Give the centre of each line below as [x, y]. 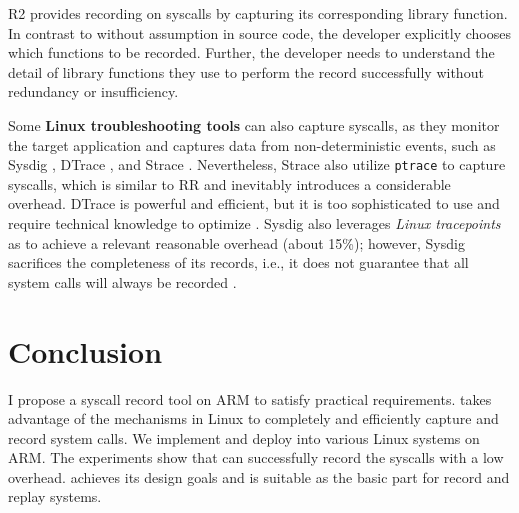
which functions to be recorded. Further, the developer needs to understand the [251, 52]
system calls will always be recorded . [122, 281]
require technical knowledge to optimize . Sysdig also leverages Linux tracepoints [254, 223]
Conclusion [85, 350]
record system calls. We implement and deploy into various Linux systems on [244, 437]
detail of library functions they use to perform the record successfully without [246, 71]
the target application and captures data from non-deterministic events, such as [252, 144]
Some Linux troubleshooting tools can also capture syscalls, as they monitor [254, 124]
